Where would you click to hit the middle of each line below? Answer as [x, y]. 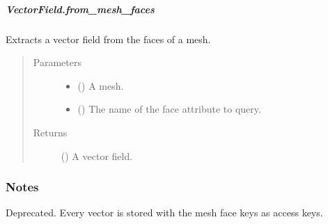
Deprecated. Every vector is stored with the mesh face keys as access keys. [164, 213]
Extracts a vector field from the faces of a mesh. [108, 39]
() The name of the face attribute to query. [169, 109]
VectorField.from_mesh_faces [80, 9]
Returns [50, 132]
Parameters [57, 62]
